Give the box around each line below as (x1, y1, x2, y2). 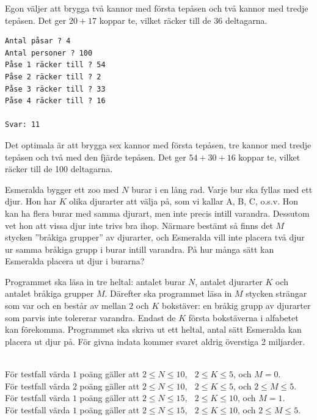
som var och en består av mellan (5, 299, 126, 312)
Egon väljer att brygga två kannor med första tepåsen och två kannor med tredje (5, 2, 308, 14)
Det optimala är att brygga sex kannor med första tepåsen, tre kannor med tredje (5, 138, 312, 151)
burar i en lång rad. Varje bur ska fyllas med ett (131, 183, 313, 195)
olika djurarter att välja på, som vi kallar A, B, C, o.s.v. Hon (69, 195, 298, 208)
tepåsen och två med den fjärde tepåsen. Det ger (5, 150, 186, 163)
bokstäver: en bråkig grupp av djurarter (162, 299, 311, 312)
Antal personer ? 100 (5, 48, 93, 57)
